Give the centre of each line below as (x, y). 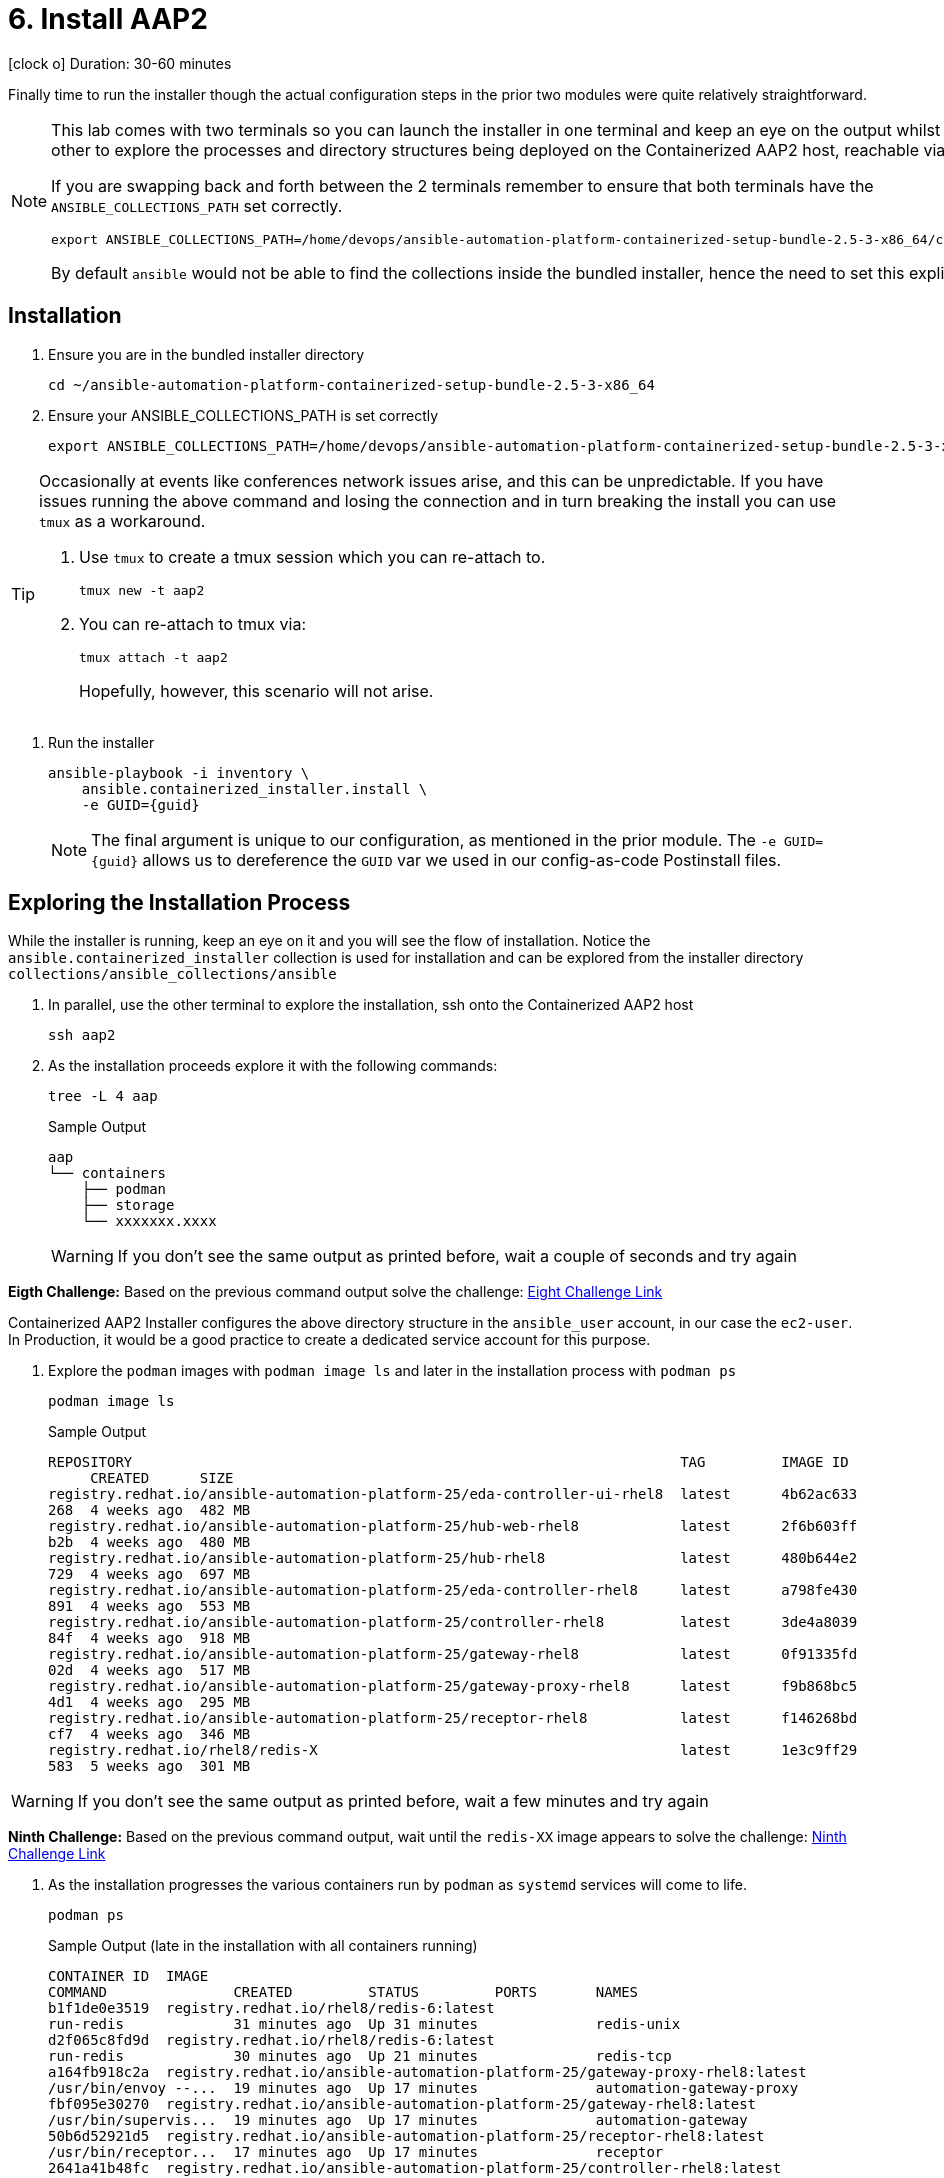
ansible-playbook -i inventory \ (179, 772)
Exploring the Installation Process (179, 903)
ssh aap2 (82, 1035)
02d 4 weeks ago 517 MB (149, 1670)
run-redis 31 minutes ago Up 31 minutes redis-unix (364, 2024)
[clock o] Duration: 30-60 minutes (120, 63)
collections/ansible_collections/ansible (172, 974)
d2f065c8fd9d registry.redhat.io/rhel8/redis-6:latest (271, 2040)
